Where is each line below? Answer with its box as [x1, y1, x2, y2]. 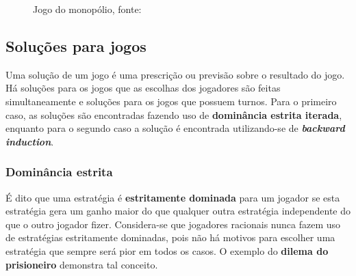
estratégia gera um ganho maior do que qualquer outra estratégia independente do [5, 204, 351, 218]
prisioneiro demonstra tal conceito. [5, 257, 158, 271]
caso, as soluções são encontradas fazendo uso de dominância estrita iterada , [5, 107, 342, 122]
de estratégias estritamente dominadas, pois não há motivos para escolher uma [5, 230, 335, 245]
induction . [5, 134, 54, 148]
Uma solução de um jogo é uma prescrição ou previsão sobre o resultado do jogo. [5, 67, 345, 81]
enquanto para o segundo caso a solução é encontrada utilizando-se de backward [5, 121, 345, 135]
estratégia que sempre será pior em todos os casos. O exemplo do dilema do [5, 243, 329, 258]
